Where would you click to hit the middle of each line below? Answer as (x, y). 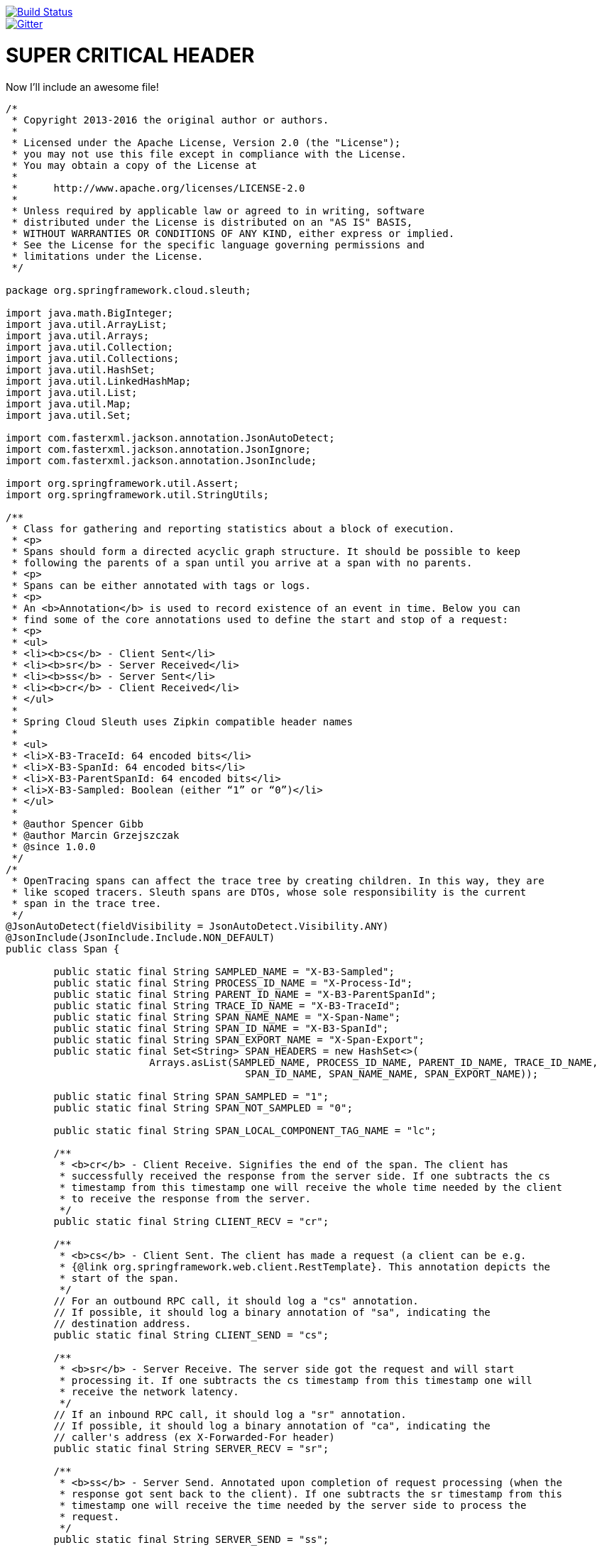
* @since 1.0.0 (54, 846)
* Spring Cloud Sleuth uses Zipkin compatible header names (182, 721)
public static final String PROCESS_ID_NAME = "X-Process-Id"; (233, 983)
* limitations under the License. (108, 256)
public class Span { (63, 949)
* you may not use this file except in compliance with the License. (209, 154)
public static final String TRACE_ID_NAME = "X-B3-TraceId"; (227, 1005)
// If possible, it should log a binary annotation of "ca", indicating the (272, 1425)
